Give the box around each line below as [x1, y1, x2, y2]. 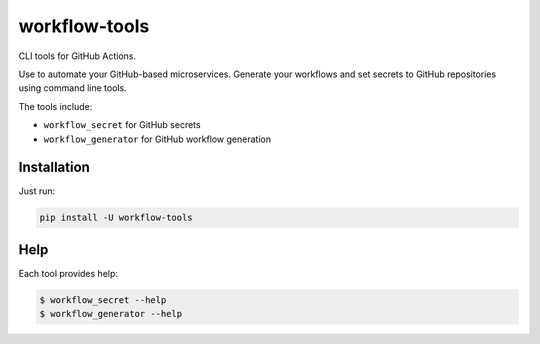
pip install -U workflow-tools [39, 212, 194, 224]
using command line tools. [18, 82, 127, 94]
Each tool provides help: [18, 267, 119, 279]
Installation [18, 159, 90, 176]
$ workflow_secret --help [39, 294, 167, 305]
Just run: [18, 185, 56, 197]
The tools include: [18, 100, 93, 112]
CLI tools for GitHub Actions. [18, 50, 137, 62]
